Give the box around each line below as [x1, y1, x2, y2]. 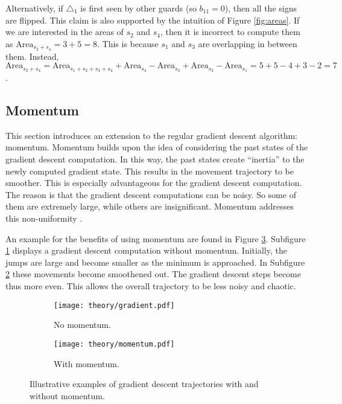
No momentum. [54, 318, 111, 331]
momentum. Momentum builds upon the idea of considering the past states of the [5, 141, 308, 153]
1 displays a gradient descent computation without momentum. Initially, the [5, 244, 287, 257]
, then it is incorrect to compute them [160, 25, 300, 38]
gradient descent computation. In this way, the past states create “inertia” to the [5, 153, 305, 165]
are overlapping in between [198, 37, 297, 50]
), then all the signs [224, 2, 297, 14]
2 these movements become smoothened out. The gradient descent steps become [5, 268, 301, 280]
